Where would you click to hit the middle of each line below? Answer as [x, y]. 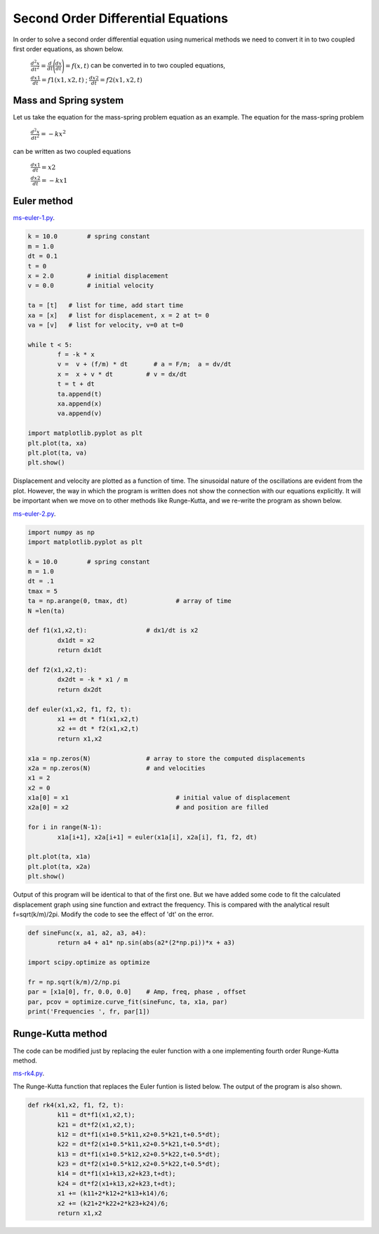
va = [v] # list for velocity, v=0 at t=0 [106, 325]
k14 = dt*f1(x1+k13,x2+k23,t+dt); [117, 1174]
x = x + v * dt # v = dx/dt [122, 374]
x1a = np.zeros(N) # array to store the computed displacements [166, 758]
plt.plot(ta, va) [58, 453]
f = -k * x [76, 355]
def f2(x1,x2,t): [58, 670]
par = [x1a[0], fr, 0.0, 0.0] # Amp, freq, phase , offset [137, 992]
